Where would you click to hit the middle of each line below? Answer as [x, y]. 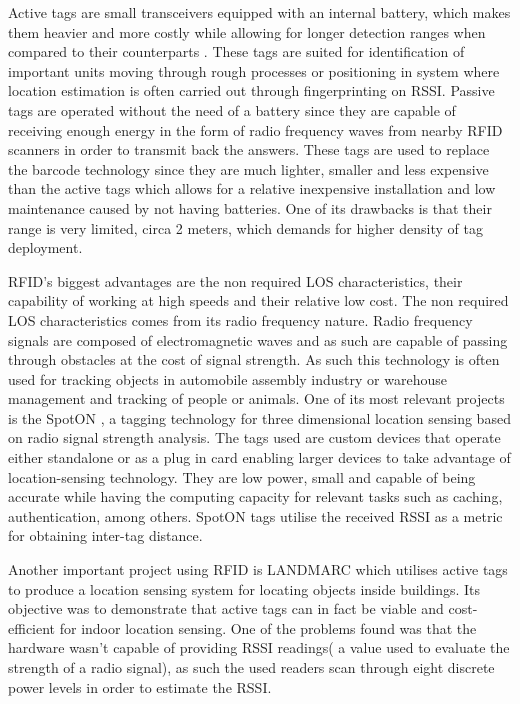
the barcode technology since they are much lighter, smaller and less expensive [248, 168]
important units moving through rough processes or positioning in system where [254, 70]
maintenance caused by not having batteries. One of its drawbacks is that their [250, 207]
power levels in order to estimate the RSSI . [140, 686]
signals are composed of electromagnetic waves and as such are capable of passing [258, 339]
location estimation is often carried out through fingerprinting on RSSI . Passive [251, 90]
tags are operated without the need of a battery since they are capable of [232, 109]
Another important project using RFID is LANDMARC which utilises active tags [258, 569]
